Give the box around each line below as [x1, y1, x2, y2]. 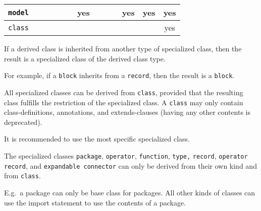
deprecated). [4, 116, 42, 127]
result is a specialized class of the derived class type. [4, 53, 166, 63]
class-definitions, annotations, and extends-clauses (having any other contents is [4, 107, 251, 117]
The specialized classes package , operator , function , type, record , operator [4, 150, 248, 161]
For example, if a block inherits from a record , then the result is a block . [4, 70, 235, 81]
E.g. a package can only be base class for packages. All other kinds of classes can [4, 187, 255, 197]
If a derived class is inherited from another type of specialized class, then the [4, 43, 242, 53]
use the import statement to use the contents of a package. [4, 197, 186, 207]
